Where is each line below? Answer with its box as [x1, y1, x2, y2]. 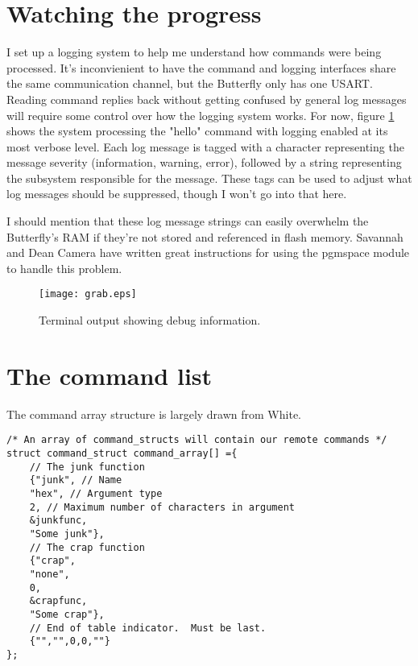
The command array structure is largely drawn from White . [6, 405, 302, 422]
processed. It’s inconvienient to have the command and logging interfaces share [6, 59, 396, 76]
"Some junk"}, [29, 528, 105, 540]
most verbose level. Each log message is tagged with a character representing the [6, 138, 404, 155]
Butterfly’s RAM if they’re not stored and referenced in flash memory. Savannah [6, 228, 404, 245]
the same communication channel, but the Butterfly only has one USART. [6, 75, 373, 92]
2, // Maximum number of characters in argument [29, 501, 295, 513]
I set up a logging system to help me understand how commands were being [6, 43, 382, 60]
